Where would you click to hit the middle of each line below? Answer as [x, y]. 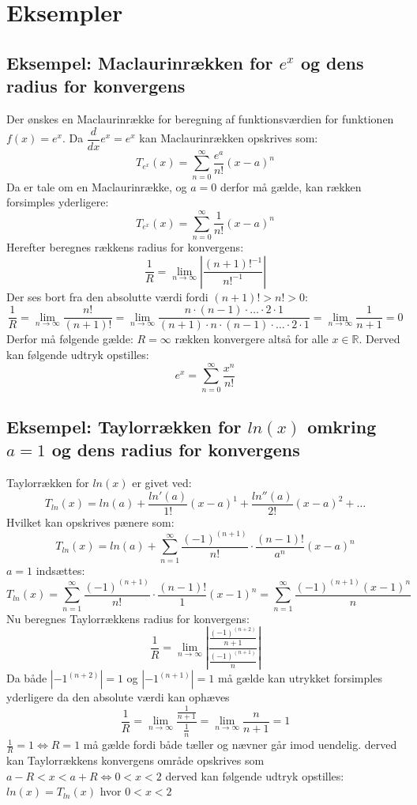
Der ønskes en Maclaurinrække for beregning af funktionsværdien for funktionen [200, 118]
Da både [27, 678]
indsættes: [60, 570]
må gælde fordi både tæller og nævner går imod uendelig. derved [240, 745]
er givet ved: [162, 483]
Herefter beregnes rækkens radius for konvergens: [125, 247]
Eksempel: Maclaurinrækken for [140, 62]
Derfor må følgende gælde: [70, 339]
